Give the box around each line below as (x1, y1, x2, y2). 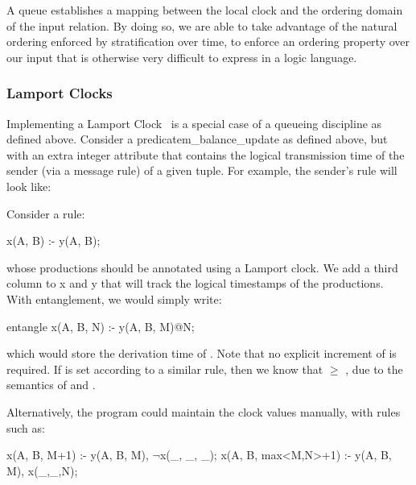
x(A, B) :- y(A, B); (6, 232, 101, 249)
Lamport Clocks (6, 83, 113, 103)
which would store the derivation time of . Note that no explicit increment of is (6, 345, 397, 362)
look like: (6, 177, 51, 194)
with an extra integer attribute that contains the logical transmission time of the (6, 146, 405, 163)
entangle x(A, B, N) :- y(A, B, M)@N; (6, 317, 195, 334)
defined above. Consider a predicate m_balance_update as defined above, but (6, 131, 388, 147)
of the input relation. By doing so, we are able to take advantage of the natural (6, 17, 397, 34)
